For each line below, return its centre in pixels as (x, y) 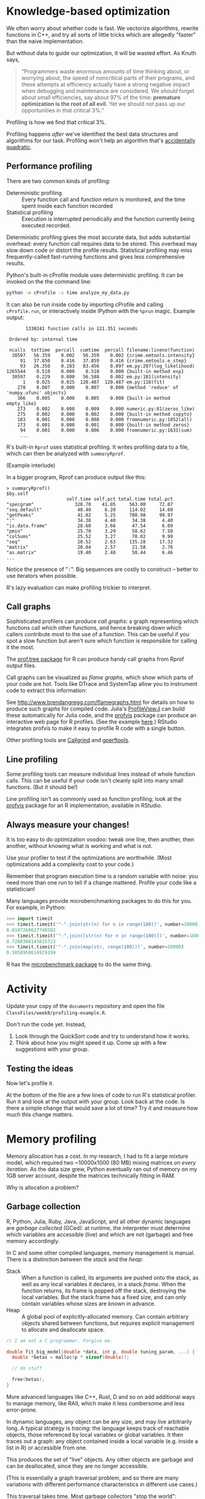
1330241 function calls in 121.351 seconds (81, 328)
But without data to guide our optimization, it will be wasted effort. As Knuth (101, 53)
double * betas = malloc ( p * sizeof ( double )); (71, 1357)
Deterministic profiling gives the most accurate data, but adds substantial (98, 237)
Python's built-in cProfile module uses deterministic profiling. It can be (95, 275)
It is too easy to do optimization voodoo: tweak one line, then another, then (100, 839)
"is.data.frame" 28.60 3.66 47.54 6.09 (90, 526)
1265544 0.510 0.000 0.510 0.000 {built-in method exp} (95, 371)
